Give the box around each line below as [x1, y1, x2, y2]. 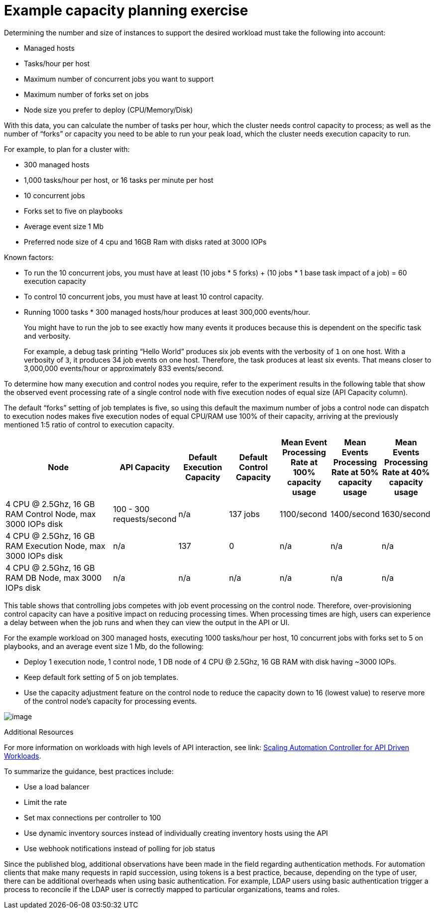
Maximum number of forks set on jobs [24, 90, 149, 99]
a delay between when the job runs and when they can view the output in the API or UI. [4, 618, 290, 627]
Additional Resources [4, 727, 74, 736]
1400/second [330, 509, 380, 519]
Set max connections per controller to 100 [24, 813, 161, 822]
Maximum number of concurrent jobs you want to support [24, 74, 214, 83]
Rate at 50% [331, 467, 379, 477]
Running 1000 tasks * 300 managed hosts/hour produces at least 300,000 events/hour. [24, 307, 311, 316]
